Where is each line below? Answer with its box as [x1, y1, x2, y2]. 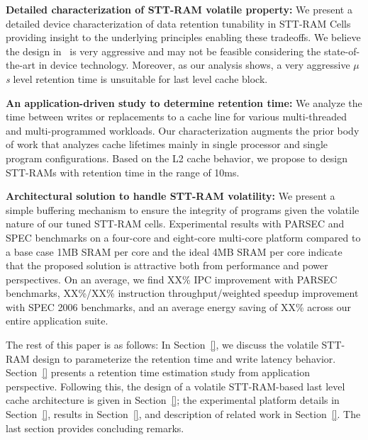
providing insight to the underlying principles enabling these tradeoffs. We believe [6, 30, 361, 45]
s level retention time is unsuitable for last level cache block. [6, 71, 268, 86]
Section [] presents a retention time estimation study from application [6, 365, 311, 380]
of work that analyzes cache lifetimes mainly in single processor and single [6, 137, 328, 152]
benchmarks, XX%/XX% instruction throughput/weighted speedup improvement [6, 286, 359, 300]
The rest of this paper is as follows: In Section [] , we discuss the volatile [6, 337, 318, 352]
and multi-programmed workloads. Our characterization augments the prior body [6, 123, 359, 137]
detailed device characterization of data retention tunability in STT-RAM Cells [6, 16, 351, 30]
